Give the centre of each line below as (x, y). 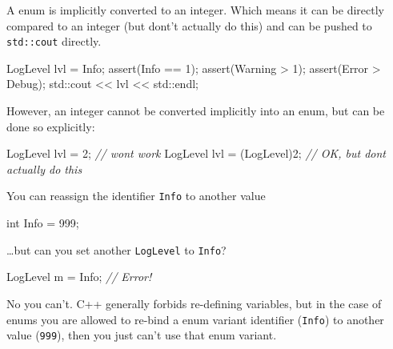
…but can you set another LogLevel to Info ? (116, 249)
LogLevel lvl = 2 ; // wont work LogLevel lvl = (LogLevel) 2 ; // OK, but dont (196, 153)
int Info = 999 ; (43, 223)
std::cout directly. (54, 41)
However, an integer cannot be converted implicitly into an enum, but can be (196, 111)
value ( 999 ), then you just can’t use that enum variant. (142, 335)
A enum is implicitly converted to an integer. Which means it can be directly (195, 10)
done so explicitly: (51, 126)
